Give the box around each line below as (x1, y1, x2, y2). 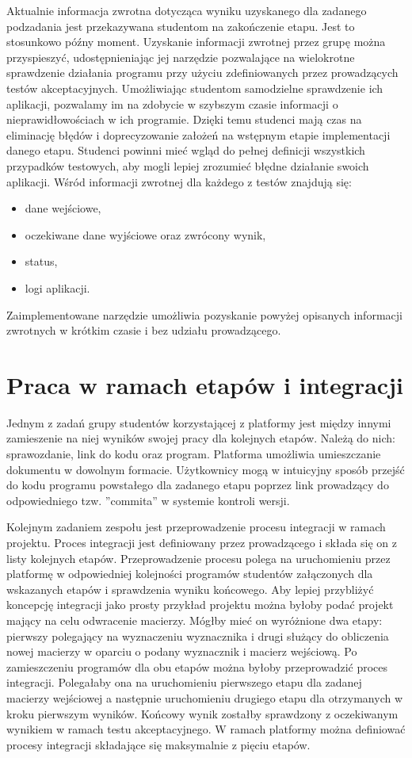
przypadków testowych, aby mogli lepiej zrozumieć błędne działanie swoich (6, 157, 369, 174)
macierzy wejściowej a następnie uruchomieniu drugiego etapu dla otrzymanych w (6, 689, 403, 706)
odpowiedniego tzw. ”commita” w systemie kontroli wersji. (6, 492, 290, 508)
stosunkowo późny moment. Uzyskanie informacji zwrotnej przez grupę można (6, 33, 386, 50)
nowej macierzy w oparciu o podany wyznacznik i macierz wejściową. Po (6, 643, 357, 660)
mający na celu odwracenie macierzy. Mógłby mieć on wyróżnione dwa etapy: (6, 611, 383, 628)
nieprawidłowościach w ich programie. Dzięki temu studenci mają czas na (6, 111, 362, 128)
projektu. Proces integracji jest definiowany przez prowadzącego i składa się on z (6, 534, 398, 550)
